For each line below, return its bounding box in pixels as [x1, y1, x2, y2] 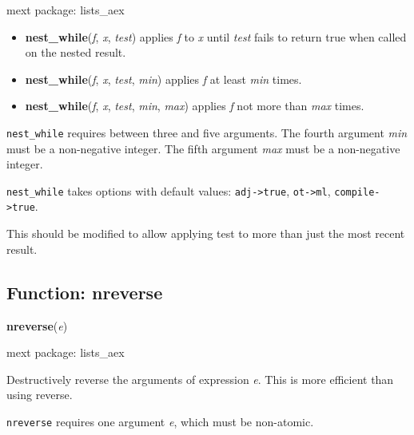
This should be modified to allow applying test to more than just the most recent [6, 225, 405, 242]
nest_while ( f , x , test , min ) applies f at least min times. [25, 70, 302, 87]
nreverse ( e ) [6, 317, 68, 334]
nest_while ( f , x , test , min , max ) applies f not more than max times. [25, 97, 364, 114]
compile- [334, 186, 380, 198]
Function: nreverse [6, 279, 163, 304]
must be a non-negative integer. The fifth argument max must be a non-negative [6, 140, 400, 156]
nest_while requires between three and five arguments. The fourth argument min [6, 124, 408, 140]
